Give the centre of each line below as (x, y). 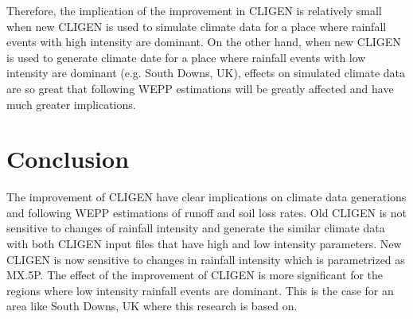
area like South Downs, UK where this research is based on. (152, 306)
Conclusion (68, 159)
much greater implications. (71, 104)
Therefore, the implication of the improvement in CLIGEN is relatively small (194, 10)
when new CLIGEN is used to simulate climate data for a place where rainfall (197, 26)
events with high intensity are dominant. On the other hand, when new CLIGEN (204, 42)
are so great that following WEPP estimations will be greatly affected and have (200, 88)
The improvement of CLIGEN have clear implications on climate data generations (206, 197)
